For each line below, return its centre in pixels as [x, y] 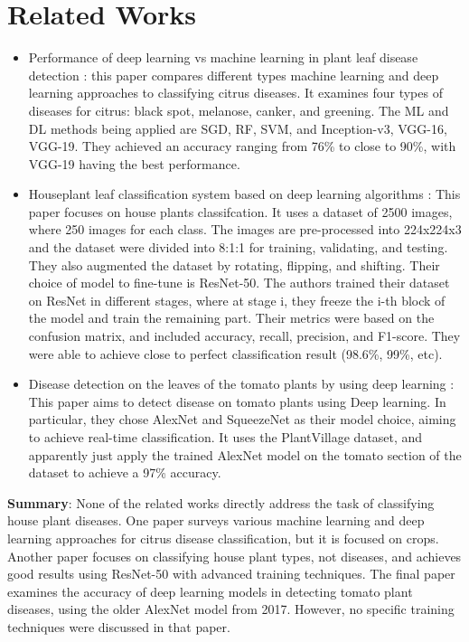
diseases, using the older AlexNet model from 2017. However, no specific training [231, 609]
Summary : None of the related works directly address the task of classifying [221, 502]
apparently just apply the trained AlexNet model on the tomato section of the [245, 454]
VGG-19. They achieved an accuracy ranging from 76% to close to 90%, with [242, 146]
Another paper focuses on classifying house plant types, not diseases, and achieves [234, 556]
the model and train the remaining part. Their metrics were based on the [231, 318]
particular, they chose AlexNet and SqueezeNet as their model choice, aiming [242, 419]
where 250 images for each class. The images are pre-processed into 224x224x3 [245, 229]
